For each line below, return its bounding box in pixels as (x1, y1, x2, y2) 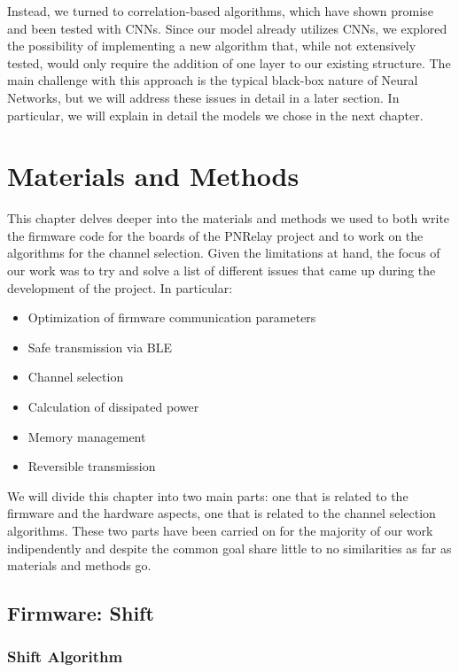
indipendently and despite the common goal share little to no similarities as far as (7, 538, 452, 557)
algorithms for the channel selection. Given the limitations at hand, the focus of (7, 243, 440, 262)
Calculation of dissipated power (27, 398, 199, 416)
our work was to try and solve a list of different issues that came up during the (7, 261, 436, 280)
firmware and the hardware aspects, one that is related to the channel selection (7, 504, 436, 522)
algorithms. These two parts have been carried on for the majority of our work (7, 521, 433, 539)
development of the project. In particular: (7, 278, 233, 297)
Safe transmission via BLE (27, 337, 173, 356)
